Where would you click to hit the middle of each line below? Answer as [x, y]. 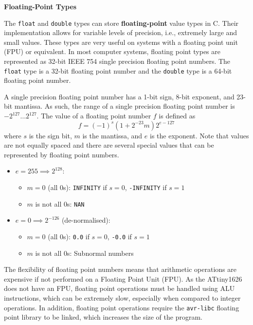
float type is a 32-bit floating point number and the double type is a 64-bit [118, 70]
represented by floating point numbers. [62, 154]
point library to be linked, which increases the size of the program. [103, 317]
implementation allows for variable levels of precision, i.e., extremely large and [121, 32]
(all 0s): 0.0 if [69, 236]
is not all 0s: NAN [60, 203]
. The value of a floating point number [94, 116]
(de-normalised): [86, 220]
